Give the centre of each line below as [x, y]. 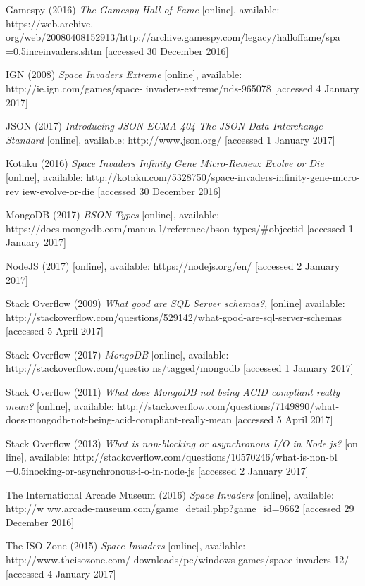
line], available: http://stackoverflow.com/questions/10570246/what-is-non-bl [172, 457]
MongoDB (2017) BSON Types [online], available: [113, 214]
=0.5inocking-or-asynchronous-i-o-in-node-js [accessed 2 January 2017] [157, 471]
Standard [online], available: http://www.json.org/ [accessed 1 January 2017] [171, 139]
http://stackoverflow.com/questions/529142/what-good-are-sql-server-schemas [174, 317]
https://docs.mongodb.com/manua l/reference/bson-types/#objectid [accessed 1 [180, 228]
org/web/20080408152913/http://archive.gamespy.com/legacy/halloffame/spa [173, 37]
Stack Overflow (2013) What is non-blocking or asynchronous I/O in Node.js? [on [182, 443]
